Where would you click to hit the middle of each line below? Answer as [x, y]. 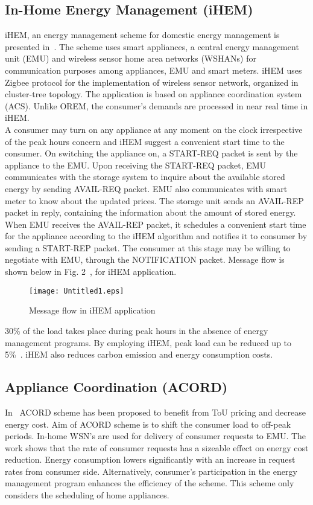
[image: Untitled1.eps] [77, 291]
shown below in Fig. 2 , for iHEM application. [91, 272]
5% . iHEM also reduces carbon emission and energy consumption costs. [139, 354]
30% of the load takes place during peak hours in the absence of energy [137, 330]
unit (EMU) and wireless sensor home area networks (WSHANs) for [131, 58]
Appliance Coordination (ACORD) [116, 387]
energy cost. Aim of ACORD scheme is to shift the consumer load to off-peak [148, 424]
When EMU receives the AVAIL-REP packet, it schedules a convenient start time [156, 224]
